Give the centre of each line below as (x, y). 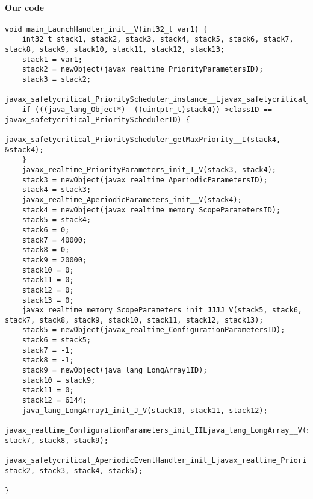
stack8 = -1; (48, 360)
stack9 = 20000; (54, 260)
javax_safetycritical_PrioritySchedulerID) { (98, 119)
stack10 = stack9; (59, 380)
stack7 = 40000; (54, 240)
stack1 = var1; (52, 59)
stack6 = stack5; (57, 340)
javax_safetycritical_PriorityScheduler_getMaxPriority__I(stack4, (143, 140)
